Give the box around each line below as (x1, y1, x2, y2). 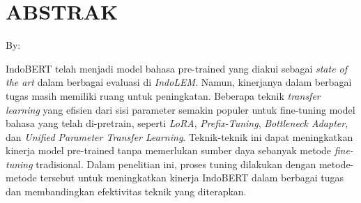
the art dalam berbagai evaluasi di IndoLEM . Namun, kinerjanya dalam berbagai (6, 75, 352, 89)
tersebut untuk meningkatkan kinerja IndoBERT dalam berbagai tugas (40, 170, 344, 185)
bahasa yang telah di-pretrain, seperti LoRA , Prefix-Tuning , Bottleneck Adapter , (6, 116, 348, 130)
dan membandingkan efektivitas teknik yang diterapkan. (6, 184, 247, 199)
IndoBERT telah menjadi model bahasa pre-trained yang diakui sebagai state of (6, 61, 348, 75)
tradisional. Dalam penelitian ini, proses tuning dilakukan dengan (36, 156, 316, 171)
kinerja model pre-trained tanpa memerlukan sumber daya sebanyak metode (6, 143, 332, 158)
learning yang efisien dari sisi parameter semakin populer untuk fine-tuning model (6, 102, 355, 116)
